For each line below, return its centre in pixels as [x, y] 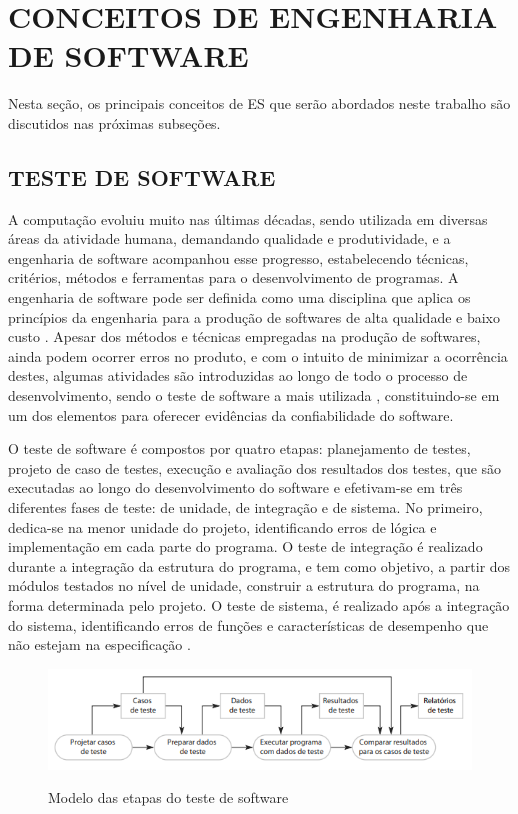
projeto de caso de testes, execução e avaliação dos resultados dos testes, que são [255, 467]
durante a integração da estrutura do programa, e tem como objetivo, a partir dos [259, 565]
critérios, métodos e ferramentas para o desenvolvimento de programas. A [233, 277]
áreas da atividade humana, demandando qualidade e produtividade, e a [229, 238]
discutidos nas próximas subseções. [114, 122]
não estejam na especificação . [99, 644]
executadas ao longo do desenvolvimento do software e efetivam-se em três [235, 487]
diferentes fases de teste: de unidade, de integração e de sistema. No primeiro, [245, 507]
